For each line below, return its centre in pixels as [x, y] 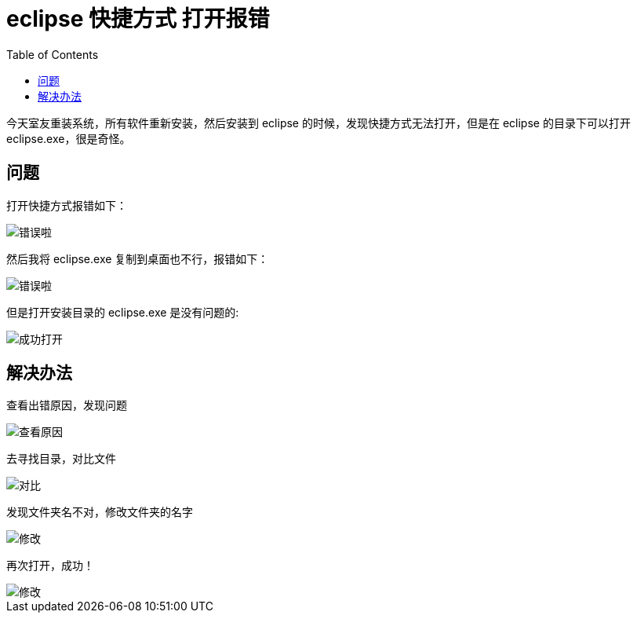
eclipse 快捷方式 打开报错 [138, 19]
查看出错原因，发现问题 [67, 405]
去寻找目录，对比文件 [61, 459]
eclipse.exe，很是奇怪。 [69, 138]
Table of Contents [53, 54]
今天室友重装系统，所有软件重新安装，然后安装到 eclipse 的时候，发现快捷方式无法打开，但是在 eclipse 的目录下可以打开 [318, 123]
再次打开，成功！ [50, 566]
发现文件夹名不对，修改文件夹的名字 [100, 512]
